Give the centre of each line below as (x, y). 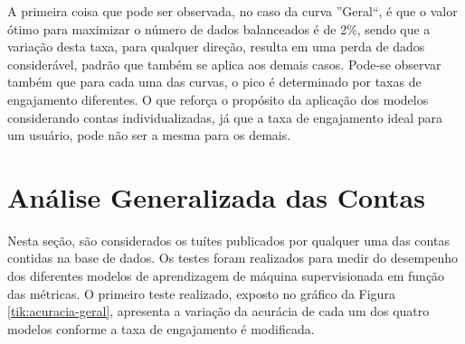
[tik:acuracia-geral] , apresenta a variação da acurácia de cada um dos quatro (218, 311)
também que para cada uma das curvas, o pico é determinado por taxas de (214, 82)
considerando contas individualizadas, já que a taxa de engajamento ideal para (225, 117)
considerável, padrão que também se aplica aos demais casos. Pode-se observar (224, 64)
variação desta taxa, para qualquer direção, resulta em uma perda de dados (216, 46)
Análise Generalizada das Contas (216, 196)
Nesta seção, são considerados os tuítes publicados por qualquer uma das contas (228, 240)
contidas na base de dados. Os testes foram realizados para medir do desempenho (233, 258)
